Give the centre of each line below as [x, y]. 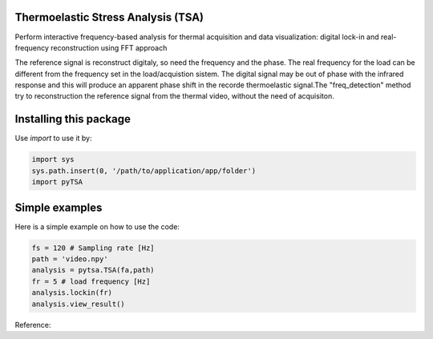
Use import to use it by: [53, 138]
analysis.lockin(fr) [72, 293]
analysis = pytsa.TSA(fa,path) [93, 270]
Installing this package [73, 119]
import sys [53, 159]
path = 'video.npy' [70, 259]
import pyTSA [57, 182]
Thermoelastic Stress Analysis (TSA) [109, 17]
